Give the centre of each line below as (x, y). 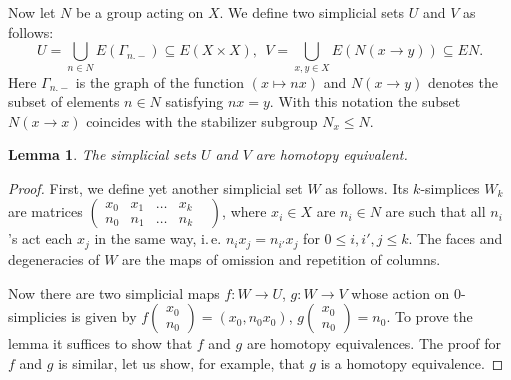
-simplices (450, 187)
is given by (104, 316)
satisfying (194, 101)
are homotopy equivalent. (331, 154)
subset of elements (64, 101)
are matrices (45, 211)
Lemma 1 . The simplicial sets (102, 154)
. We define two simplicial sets (312, 12)
